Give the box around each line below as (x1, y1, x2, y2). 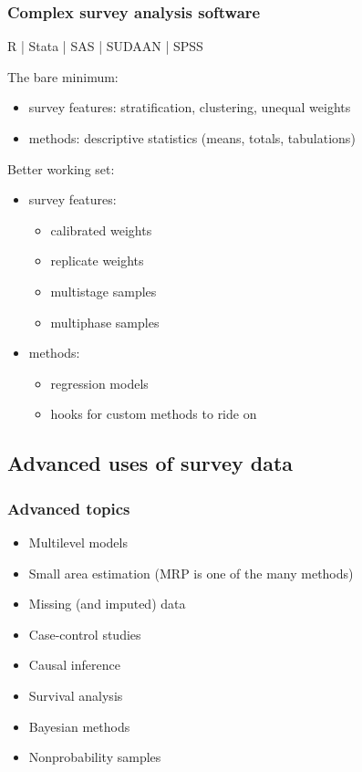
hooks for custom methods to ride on (50, 404, 257, 423)
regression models (50, 373, 149, 392)
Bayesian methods (28, 716, 130, 735)
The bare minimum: (7, 67, 119, 86)
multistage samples (50, 281, 157, 300)
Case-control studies (28, 624, 141, 643)
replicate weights (50, 251, 144, 270)
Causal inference (28, 655, 120, 674)
